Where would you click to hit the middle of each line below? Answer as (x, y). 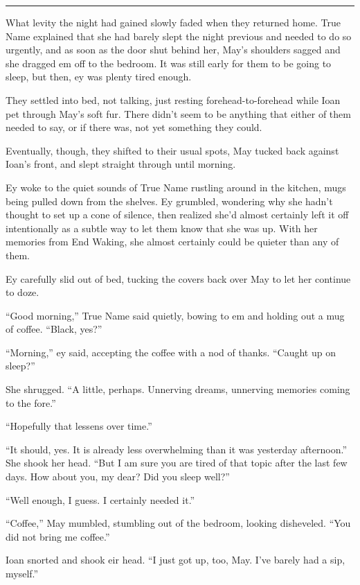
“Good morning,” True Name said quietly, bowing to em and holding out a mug (175, 315)
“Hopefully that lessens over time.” (79, 426)
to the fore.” (31, 402)
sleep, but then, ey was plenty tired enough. (99, 77)
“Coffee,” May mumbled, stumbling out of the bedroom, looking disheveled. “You (178, 523)
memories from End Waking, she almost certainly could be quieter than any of (172, 242)
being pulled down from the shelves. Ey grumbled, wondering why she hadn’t (169, 201)
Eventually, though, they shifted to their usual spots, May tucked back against (172, 150)
